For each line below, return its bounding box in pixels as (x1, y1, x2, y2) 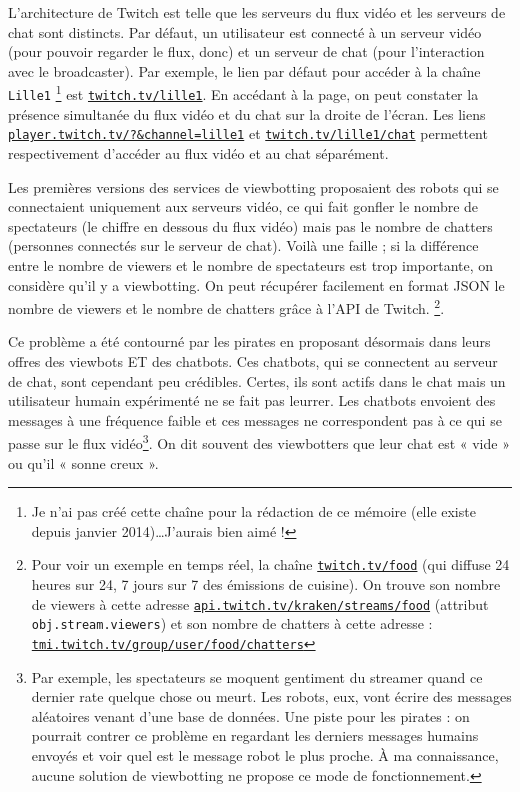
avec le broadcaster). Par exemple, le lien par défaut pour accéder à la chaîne (8, 60, 481, 81)
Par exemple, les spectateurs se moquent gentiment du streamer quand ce (31, 666, 483, 687)
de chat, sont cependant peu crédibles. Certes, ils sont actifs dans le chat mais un (8, 370, 506, 391)
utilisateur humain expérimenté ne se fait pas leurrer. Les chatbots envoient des (8, 390, 496, 411)
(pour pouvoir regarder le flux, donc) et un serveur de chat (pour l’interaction (8, 41, 485, 62)
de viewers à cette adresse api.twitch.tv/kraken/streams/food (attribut (31, 593, 489, 614)
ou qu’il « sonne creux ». (8, 452, 159, 473)
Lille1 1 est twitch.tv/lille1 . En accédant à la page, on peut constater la (8, 81, 479, 105)
